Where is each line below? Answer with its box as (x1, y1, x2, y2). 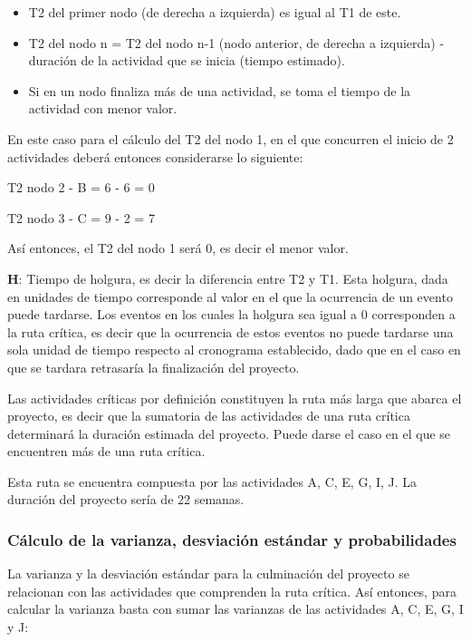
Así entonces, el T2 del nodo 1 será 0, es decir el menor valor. (7, 238, 349, 258)
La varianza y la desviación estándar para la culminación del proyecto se (7, 564, 409, 583)
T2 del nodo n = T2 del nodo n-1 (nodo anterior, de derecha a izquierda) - (28, 33, 445, 52)
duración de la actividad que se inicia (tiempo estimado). (28, 51, 345, 70)
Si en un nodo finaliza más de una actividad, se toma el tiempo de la (28, 81, 411, 100)
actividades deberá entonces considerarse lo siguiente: (7, 147, 303, 166)
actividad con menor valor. (28, 99, 178, 118)
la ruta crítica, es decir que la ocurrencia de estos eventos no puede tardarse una (7, 322, 454, 341)
